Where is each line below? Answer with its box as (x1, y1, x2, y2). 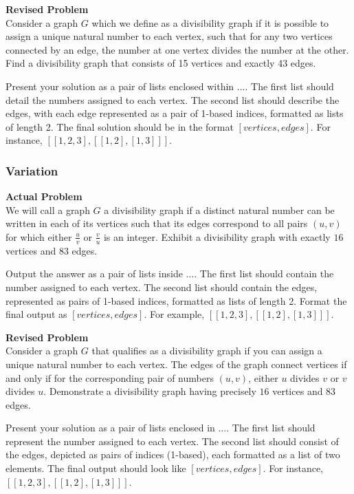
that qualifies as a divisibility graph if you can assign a (91, 343, 322, 358)
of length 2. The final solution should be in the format (5, 119, 234, 133)
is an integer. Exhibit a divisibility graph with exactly (103, 229, 331, 244)
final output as (5, 307, 67, 321)
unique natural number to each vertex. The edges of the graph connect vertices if (5, 356, 347, 371)
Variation (5, 162, 58, 179)
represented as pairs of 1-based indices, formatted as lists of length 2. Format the (5, 293, 347, 308)
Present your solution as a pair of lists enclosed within (5, 78, 234, 93)
